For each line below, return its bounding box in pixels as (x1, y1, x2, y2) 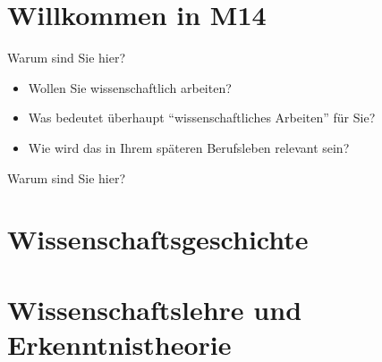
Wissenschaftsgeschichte (7, 221, 309, 257)
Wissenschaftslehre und (7, 290, 302, 327)
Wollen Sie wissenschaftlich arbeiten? (28, 78, 232, 97)
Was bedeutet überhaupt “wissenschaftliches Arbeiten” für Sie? (28, 108, 376, 127)
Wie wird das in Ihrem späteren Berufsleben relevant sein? (28, 138, 350, 156)
